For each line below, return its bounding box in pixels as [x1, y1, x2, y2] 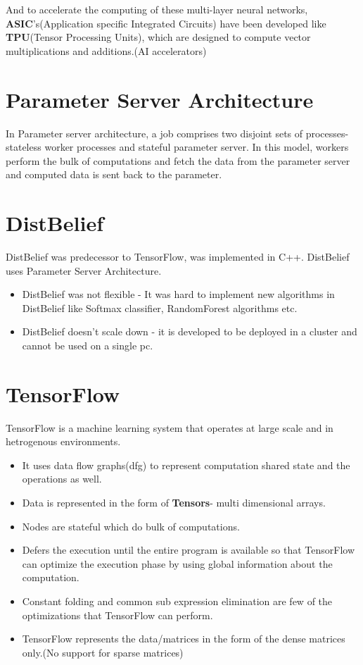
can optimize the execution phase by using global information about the [22, 556, 333, 571]
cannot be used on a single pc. [22, 337, 153, 352]
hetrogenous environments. [6, 434, 121, 449]
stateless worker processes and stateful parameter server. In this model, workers [6, 139, 349, 154]
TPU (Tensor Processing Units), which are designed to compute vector [6, 30, 311, 44]
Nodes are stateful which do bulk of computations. [22, 518, 240, 533]
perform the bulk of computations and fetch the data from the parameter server [6, 153, 350, 168]
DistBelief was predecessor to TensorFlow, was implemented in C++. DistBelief [6, 249, 350, 263]
